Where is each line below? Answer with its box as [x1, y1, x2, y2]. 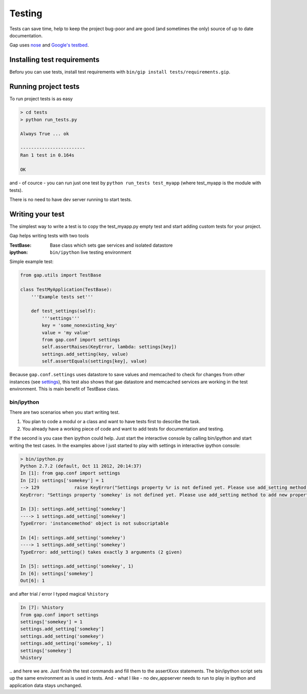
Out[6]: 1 [20, 578, 45, 583]
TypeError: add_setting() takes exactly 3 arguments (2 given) [20, 549, 183, 555]
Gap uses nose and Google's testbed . [9, 42, 89, 48]
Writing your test [9, 210, 65, 219]
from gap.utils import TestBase [20, 272, 102, 278]
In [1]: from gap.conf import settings [20, 470, 120, 476]
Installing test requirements [9, 55, 100, 64]
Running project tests [9, 82, 80, 91]
